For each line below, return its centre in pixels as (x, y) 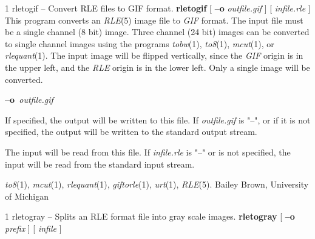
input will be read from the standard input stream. (100, 164)
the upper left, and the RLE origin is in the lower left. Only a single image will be (157, 67)
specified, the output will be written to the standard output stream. (131, 132)
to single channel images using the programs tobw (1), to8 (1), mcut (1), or (140, 43)
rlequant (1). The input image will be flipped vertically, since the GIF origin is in (154, 55)
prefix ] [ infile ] (33, 228)
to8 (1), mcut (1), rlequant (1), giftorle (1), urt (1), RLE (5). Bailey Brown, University (157, 184)
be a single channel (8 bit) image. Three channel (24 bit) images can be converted (157, 32)
